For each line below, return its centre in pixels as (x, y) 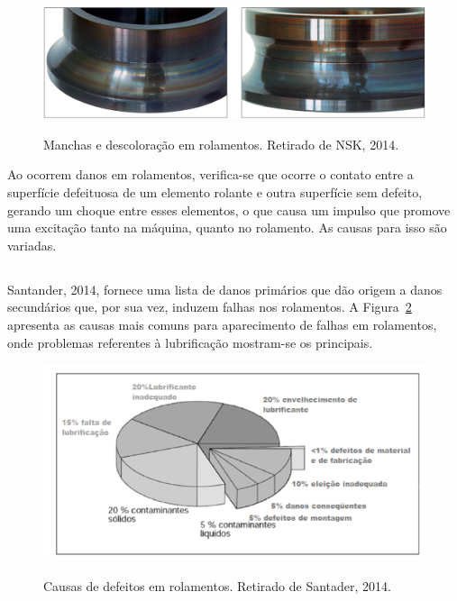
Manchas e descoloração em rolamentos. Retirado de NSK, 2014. (221, 144)
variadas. (32, 245)
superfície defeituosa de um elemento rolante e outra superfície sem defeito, (215, 192)
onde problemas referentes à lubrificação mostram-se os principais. (190, 342)
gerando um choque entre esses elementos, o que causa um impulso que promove (229, 209)
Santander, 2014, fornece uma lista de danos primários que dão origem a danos (225, 289)
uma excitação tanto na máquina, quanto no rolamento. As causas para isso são (227, 228)
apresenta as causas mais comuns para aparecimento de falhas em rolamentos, (222, 324)
